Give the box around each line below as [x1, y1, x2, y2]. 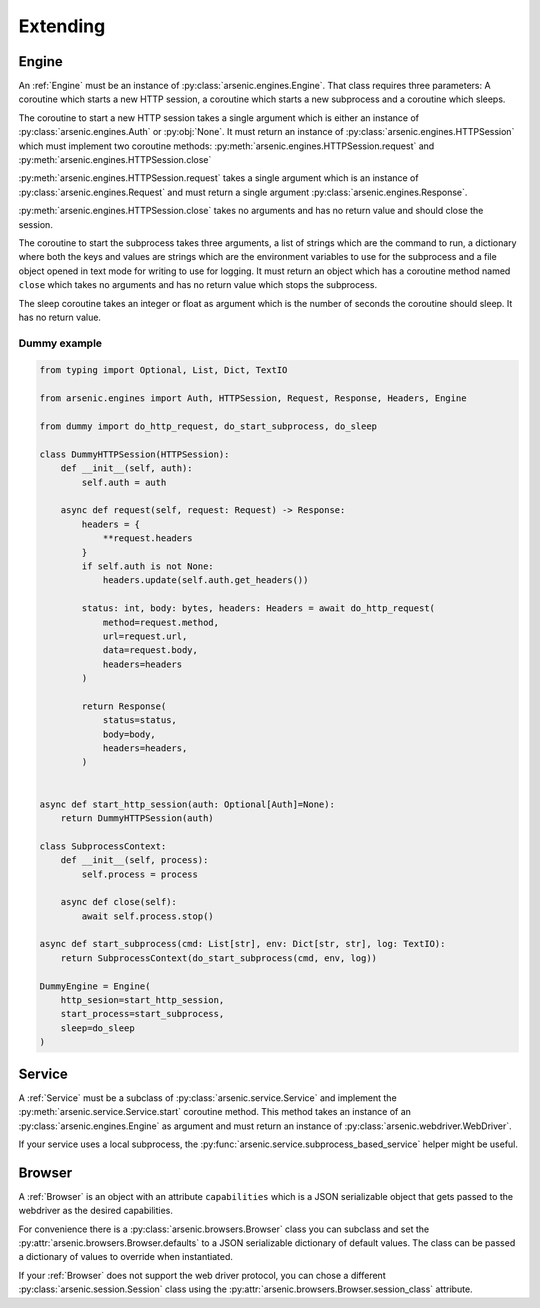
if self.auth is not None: [81, 560, 214, 572]
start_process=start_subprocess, [60, 1008, 225, 1020]
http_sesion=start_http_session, [60, 995, 225, 1006]
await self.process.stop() [81, 910, 214, 922]
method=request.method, [102, 616, 220, 628]
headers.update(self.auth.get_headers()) [102, 575, 309, 586]
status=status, [102, 715, 177, 726]
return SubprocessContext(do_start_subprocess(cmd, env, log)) [60, 952, 378, 964]
